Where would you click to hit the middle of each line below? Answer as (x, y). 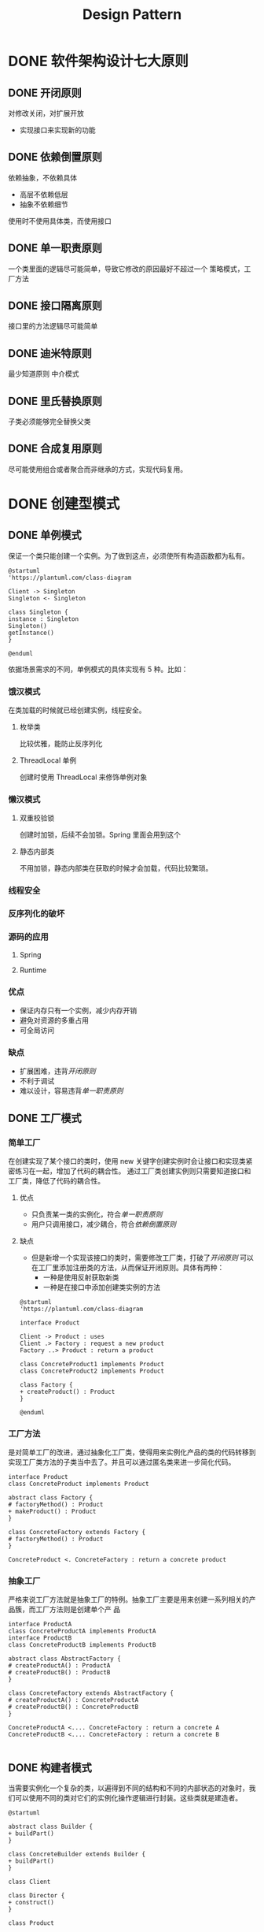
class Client (29, 1882)
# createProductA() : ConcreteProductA (73, 1700)
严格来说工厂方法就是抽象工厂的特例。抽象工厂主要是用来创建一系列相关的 (128, 1599)
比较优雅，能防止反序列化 (61, 744)
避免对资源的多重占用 (54, 1020)
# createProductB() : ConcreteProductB (73, 1707)
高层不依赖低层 (44, 194)
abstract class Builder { (50, 1827)
